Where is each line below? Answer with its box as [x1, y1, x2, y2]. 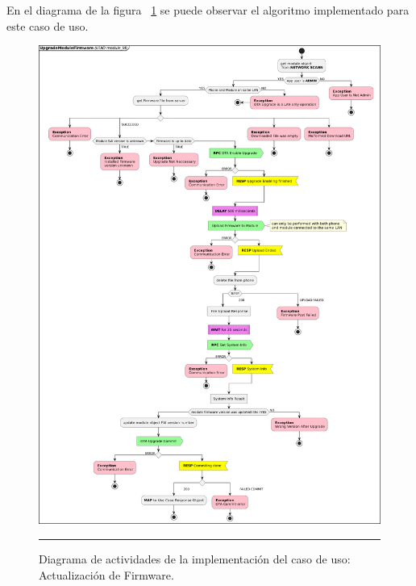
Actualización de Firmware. [39, 566, 174, 583]
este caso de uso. [6, 17, 89, 34]
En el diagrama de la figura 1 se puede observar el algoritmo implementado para [6, 2, 410, 18]
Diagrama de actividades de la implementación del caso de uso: [39, 550, 351, 567]
